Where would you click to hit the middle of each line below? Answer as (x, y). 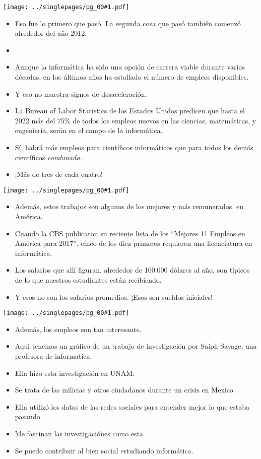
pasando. (28, 416)
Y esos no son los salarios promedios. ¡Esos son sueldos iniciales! (114, 297)
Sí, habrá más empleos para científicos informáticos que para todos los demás (134, 147)
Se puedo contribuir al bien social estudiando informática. (104, 450)
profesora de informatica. (53, 356)
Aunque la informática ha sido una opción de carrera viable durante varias (130, 67)
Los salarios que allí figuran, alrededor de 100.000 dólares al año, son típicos (132, 270)
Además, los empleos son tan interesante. (78, 329)
